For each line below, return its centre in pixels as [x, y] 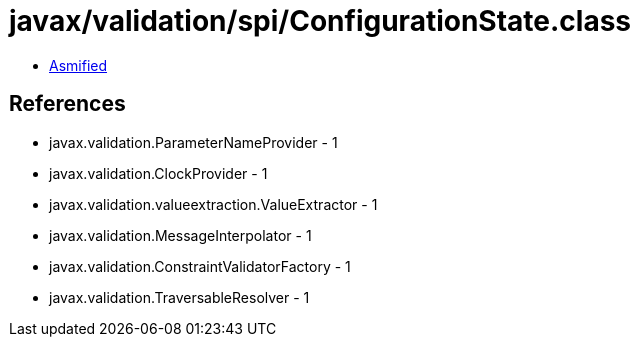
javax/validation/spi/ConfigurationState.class [320, 21]
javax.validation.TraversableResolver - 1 [179, 297]
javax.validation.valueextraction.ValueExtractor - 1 [213, 204]
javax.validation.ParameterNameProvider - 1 [193, 142]
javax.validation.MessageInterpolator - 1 [180, 235]
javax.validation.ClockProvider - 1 [158, 173]
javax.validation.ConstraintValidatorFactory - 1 [200, 266]
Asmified [78, 65]
